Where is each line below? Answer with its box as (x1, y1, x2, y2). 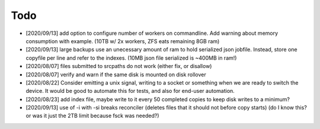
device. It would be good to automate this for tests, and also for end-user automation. (25, 88, 235, 95)
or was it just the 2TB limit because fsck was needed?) (25, 112, 159, 120)
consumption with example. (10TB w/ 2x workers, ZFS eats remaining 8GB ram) (25, 37, 220, 44)
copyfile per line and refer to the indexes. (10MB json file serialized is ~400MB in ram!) (25, 54, 237, 62)
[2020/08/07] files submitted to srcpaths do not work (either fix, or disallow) (25, 63, 212, 70)
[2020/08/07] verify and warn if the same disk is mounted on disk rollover (25, 71, 207, 78)
